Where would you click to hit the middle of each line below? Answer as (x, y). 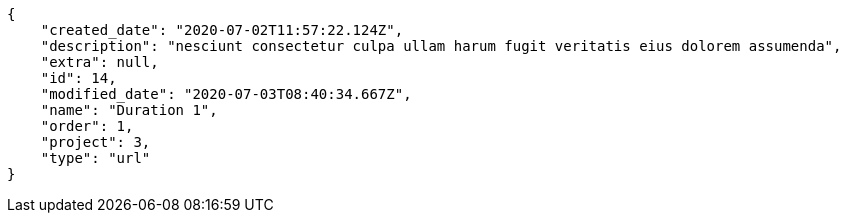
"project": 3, (95, 142)
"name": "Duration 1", (129, 110)
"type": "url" (95, 158)
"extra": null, (99, 62)
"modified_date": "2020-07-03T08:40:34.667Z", (226, 94)
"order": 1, (87, 126)
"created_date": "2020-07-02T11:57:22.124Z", (222, 30)
